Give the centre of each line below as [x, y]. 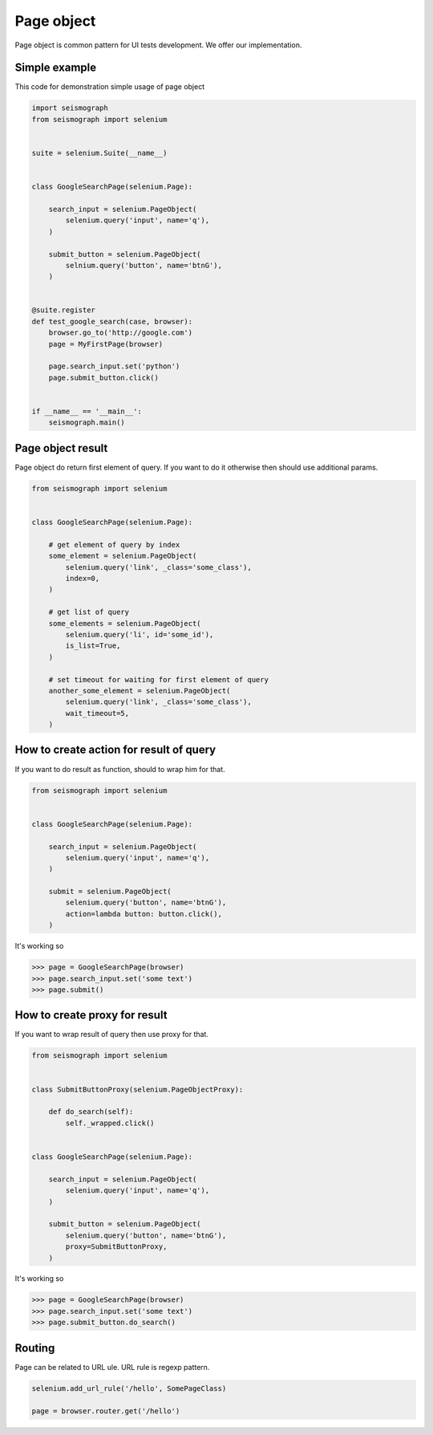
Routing [35, 1348]
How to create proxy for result [91, 1015]
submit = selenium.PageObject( [110, 892]
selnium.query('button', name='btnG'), [144, 265]
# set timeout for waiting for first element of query [158, 679]
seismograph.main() [87, 423]
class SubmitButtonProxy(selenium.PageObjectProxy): [138, 1089]
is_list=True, [93, 646]
